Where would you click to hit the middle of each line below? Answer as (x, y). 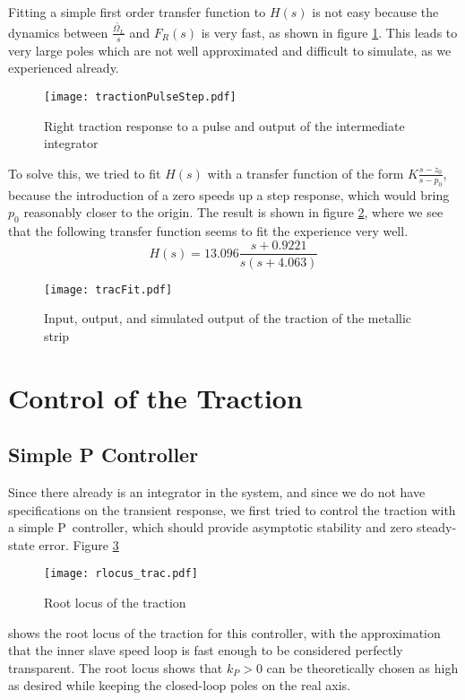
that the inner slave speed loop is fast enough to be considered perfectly (206, 650)
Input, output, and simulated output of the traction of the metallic (228, 318)
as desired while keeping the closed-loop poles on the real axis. (179, 685)
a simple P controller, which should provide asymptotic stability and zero (211, 527)
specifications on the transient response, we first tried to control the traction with (232, 509)
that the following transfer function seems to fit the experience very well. (208, 230)
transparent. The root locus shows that (116, 667)
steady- (437, 527)
